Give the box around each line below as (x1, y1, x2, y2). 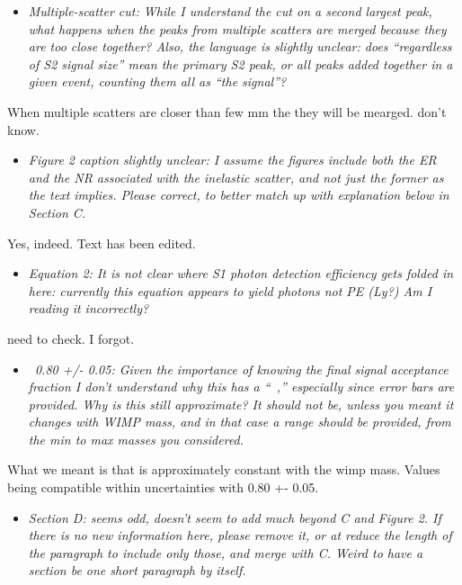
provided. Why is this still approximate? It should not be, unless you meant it (28, 394, 454, 413)
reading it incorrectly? (28, 299, 149, 318)
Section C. (28, 202, 86, 221)
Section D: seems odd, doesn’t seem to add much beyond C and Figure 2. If (28, 508, 441, 526)
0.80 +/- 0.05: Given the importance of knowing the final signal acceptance (34, 359, 449, 378)
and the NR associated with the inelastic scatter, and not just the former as (28, 167, 444, 186)
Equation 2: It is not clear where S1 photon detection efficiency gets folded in (28, 264, 454, 283)
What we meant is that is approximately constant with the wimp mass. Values (7, 460, 440, 479)
